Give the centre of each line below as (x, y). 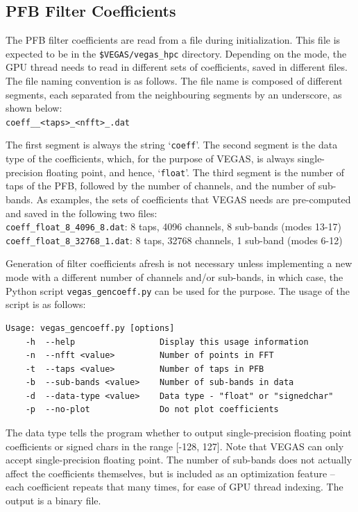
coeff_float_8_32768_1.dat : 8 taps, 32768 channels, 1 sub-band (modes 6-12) (174, 240)
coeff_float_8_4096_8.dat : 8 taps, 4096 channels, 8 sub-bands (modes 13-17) (174, 227)
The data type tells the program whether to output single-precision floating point (179, 433)
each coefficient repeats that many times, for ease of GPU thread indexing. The (174, 487)
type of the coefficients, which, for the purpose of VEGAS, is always (150, 159)
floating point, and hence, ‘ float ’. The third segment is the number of (195, 172)
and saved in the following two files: (82, 213)
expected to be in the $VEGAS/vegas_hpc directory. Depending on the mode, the (176, 53)
